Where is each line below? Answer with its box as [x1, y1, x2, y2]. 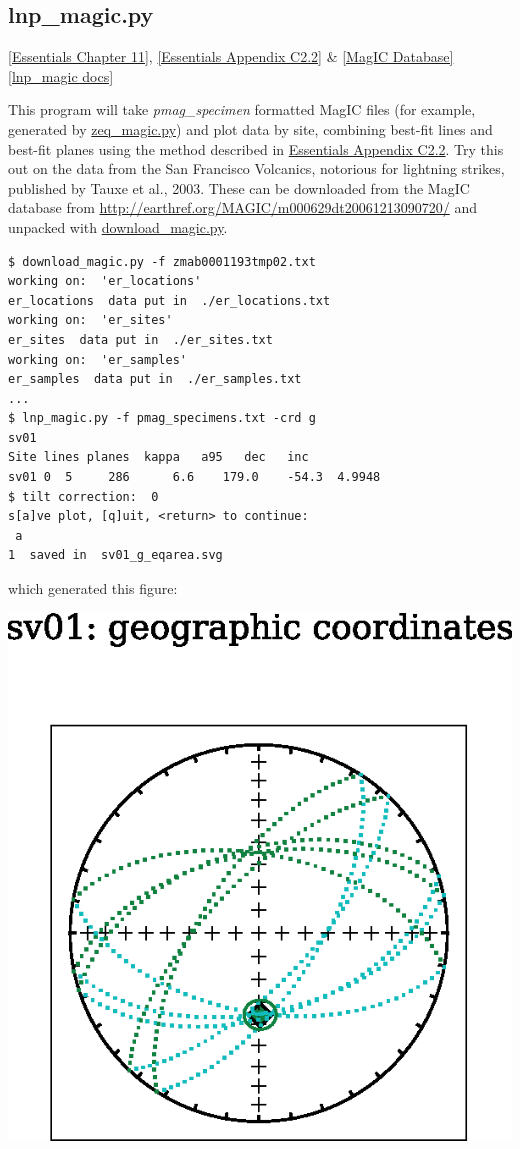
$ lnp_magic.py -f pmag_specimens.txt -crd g [8, 411, 316, 426]
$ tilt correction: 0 [8, 489, 159, 504]
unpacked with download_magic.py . [8, 216, 228, 237]
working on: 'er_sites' [8, 313, 173, 328]
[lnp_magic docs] [8, 65, 114, 86]
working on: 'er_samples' [8, 352, 187, 367]
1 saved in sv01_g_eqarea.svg [8, 548, 223, 563]
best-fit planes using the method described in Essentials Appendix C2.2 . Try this [8, 138, 504, 159]
